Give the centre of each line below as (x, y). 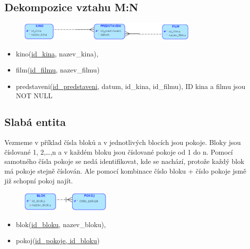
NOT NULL (34, 96)
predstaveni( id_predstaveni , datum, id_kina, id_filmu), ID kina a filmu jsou (131, 86)
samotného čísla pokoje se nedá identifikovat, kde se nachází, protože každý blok (125, 161)
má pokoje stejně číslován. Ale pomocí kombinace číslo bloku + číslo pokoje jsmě (125, 170)
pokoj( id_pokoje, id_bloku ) (58, 240)
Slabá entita (35, 122)
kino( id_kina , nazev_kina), (57, 53)
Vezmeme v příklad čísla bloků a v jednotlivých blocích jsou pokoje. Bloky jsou (123, 142)
